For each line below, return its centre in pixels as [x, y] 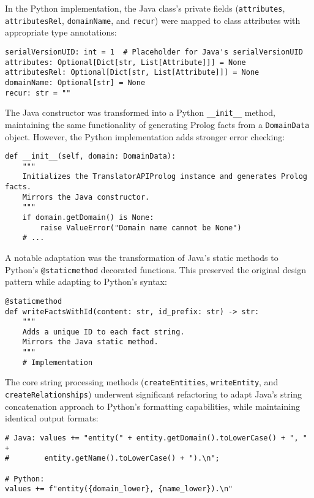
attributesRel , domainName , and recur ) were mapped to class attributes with [153, 20]
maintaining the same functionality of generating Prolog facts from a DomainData [157, 124]
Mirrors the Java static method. [90, 342]
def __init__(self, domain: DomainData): [91, 157]
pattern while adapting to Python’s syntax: [86, 281]
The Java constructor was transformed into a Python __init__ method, [140, 112]
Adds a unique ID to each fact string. [103, 332]
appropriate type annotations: [61, 32]
